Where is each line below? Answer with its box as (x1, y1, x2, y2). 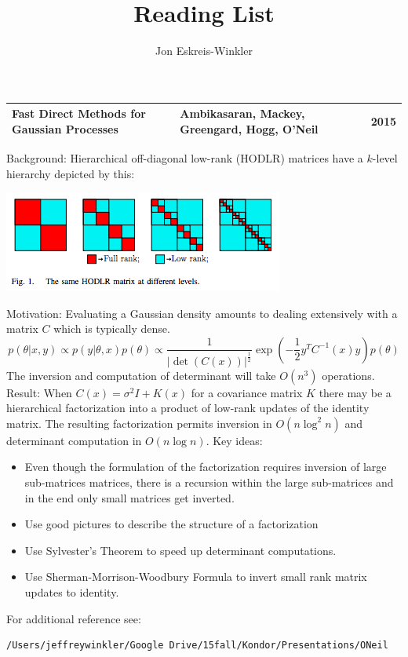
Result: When (6, 384, 72, 400)
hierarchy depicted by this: (6, 165, 135, 181)
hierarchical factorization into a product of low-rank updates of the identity (6, 400, 370, 416)
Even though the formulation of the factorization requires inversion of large (24, 458, 387, 475)
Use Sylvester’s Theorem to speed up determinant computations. (24, 542, 337, 558)
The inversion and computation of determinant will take (6, 367, 276, 383)
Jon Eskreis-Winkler (155, 42, 253, 59)
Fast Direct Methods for (12, 105, 146, 122)
